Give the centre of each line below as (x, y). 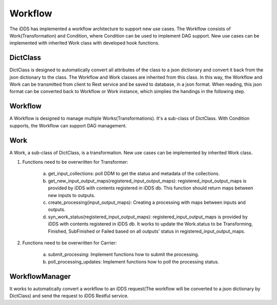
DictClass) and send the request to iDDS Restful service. (69, 296)
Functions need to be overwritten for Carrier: (70, 243)
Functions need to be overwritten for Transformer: (75, 162)
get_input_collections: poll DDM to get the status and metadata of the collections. (134, 174)
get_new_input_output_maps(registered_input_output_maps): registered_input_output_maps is (147, 181)
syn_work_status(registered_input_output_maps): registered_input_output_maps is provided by (148, 217)
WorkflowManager (40, 277)
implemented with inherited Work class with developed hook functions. (85, 43)
